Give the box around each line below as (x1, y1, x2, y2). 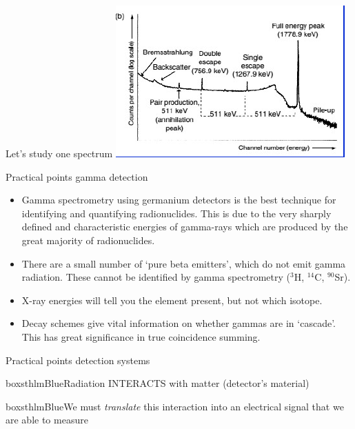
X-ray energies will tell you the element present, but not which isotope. (21, 292, 323, 307)
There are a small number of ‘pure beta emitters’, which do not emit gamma (21, 256, 346, 270)
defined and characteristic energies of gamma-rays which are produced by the (21, 219, 348, 234)
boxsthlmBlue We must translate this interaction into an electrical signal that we (6, 399, 344, 413)
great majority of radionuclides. (21, 232, 155, 247)
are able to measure (6, 412, 88, 427)
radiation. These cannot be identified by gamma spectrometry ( (21, 270, 290, 284)
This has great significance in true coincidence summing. (21, 329, 261, 343)
